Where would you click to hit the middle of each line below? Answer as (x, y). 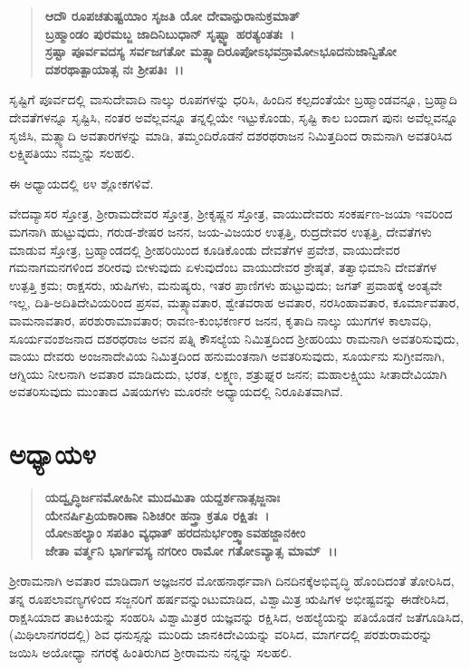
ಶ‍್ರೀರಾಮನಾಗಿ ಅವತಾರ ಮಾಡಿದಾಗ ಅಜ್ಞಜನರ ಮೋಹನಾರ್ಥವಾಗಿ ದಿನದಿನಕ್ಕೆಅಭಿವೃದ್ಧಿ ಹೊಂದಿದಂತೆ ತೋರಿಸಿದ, (232, 581)
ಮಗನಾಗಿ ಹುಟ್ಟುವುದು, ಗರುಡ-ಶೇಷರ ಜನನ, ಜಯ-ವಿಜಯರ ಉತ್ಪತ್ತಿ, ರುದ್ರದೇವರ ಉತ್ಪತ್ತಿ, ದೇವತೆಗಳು (221, 231)
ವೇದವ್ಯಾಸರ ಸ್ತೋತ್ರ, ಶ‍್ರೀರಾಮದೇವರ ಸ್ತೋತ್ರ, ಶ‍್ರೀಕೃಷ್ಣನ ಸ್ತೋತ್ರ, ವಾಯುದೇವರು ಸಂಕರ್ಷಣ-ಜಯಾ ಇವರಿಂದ (231, 214)
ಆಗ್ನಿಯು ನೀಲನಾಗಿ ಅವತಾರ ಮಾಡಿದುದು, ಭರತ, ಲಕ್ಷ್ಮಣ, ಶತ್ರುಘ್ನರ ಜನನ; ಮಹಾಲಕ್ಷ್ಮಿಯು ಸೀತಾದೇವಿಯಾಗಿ (228, 373)
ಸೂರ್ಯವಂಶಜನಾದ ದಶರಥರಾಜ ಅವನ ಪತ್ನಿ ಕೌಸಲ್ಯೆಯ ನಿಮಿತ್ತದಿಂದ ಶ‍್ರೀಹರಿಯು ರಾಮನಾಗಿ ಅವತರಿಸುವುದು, (234, 338)
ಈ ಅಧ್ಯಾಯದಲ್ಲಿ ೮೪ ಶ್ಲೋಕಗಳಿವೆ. (82, 183)
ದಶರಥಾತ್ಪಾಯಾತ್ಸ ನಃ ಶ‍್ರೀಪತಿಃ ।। (114, 68)
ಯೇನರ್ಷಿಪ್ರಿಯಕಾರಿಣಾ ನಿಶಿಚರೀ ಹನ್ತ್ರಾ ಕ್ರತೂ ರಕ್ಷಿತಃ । (157, 515)
